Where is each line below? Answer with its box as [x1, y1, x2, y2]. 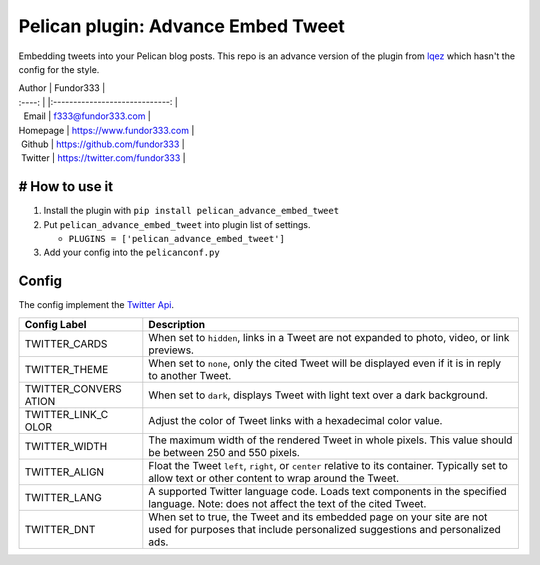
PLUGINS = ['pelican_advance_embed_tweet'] [68, 233, 285, 244]
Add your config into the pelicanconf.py [43, 246, 220, 259]
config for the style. [18, 63, 100, 75]
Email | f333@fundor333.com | [23, 110, 152, 122]
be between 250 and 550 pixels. [148, 445, 300, 459]
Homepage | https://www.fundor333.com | [18, 124, 195, 136]
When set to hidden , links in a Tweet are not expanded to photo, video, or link [148, 330, 510, 344]
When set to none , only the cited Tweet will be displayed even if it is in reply [148, 356, 502, 370]
